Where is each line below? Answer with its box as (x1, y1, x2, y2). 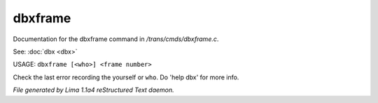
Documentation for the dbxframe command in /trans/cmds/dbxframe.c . (13, 35, 219, 43)
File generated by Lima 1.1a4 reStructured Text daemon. (13, 86, 174, 94)
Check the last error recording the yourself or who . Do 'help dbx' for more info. (13, 73, 239, 81)
